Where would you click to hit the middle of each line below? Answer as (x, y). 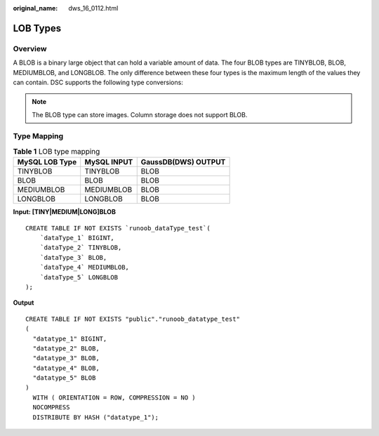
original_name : (35, 8)
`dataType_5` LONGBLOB (79, 277)
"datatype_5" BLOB (64, 378)
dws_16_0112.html (93, 8)
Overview (30, 48)
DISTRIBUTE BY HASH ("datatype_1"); (96, 417)
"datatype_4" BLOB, (66, 368)
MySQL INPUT (109, 162)
